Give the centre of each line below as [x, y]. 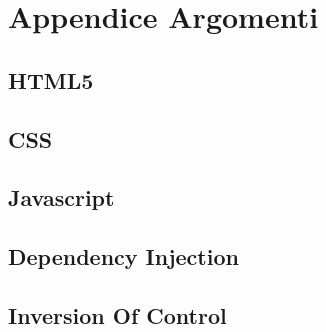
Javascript [61, 197]
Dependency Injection [123, 256]
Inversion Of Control [117, 314]
